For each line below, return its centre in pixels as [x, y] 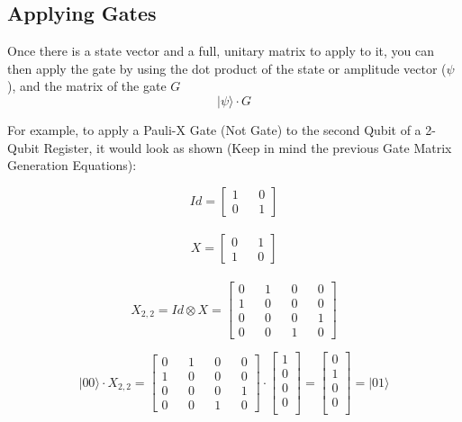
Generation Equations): [72, 165]
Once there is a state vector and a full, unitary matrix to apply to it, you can [221, 51]
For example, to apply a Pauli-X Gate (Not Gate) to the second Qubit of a [214, 129]
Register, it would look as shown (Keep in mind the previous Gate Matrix [248, 147]
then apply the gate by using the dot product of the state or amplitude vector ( [227, 68]
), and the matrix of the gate [87, 86]
